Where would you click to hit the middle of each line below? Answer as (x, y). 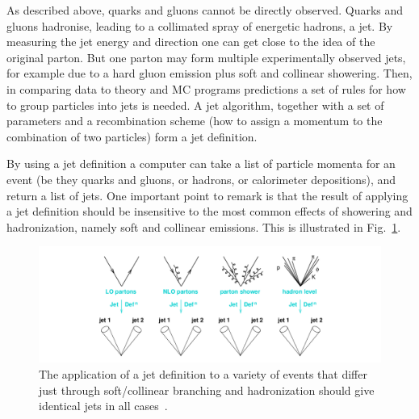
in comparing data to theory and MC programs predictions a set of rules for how (206, 88)
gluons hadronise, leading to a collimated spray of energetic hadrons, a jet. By (200, 25)
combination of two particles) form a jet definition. (132, 136)
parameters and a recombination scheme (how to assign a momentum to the (195, 121)
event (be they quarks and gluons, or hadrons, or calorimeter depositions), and (201, 179)
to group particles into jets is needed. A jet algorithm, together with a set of (195, 105)
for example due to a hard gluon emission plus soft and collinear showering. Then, (209, 73)
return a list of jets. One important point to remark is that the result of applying (207, 195)
